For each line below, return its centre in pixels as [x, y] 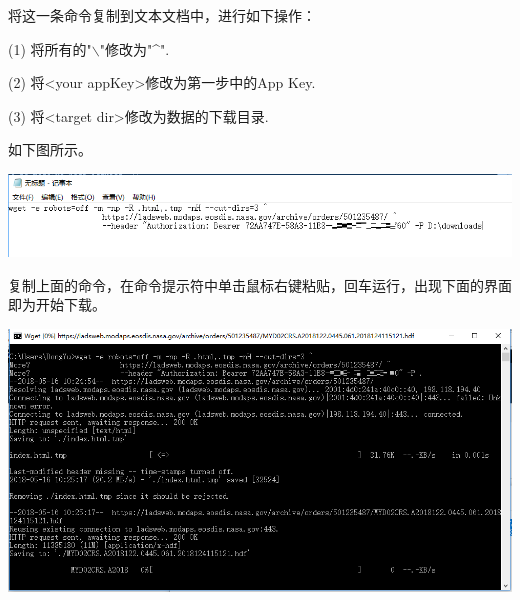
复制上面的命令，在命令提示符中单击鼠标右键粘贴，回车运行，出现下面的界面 [260, 284]
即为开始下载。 [57, 304]
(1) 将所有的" [50, 48]
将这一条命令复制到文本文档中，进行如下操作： [162, 15]
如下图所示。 [50, 149]
